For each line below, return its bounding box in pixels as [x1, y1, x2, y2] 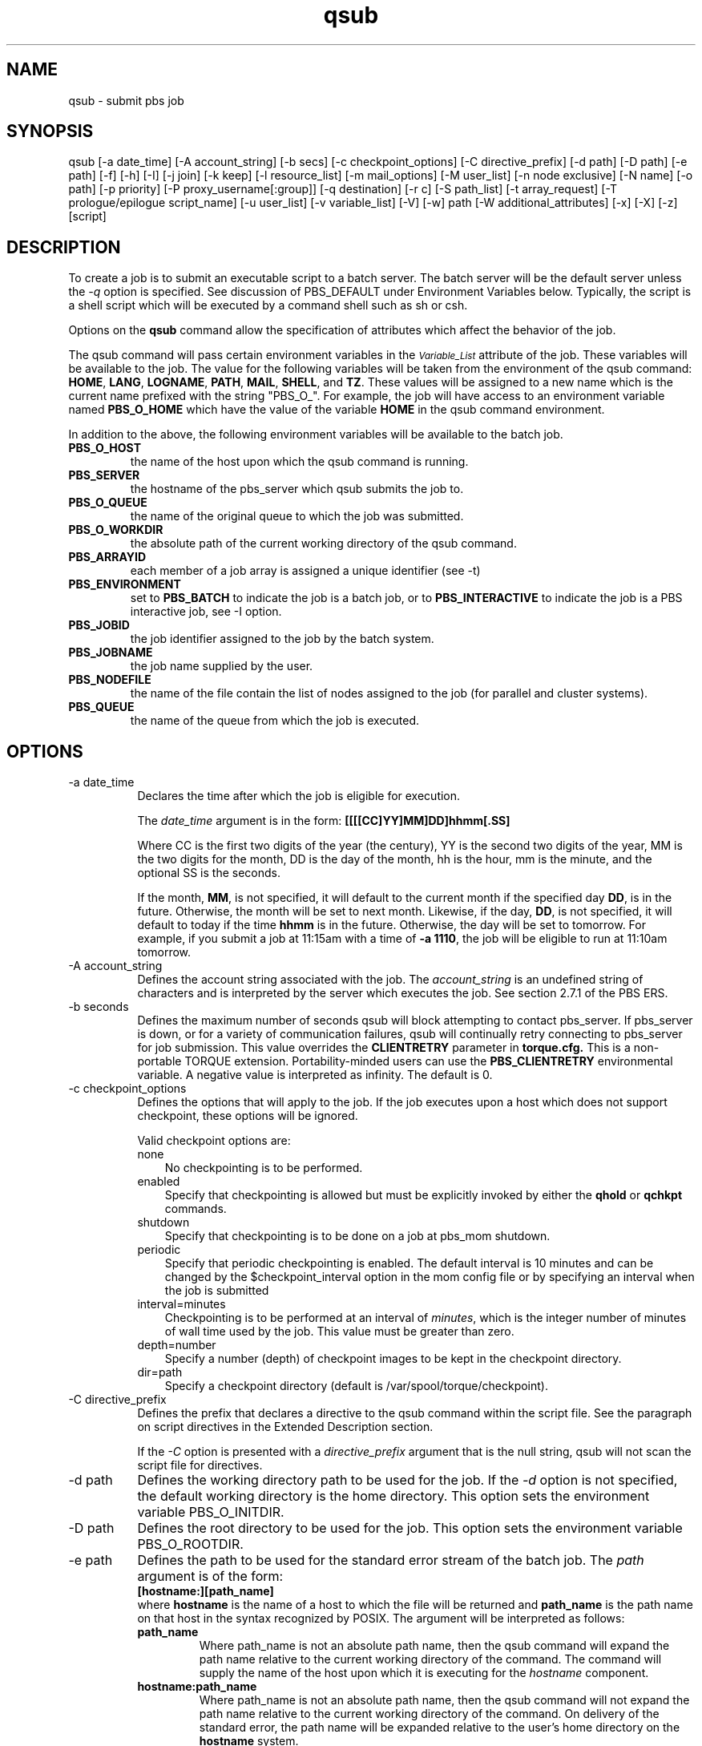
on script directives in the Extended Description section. [137, 1420, 434, 1434]
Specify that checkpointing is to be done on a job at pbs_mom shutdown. [164, 1229, 551, 1243]
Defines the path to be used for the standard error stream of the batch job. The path [137, 1552, 644, 1569]
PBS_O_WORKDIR [68, 523, 163, 537]
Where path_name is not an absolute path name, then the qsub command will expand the [199, 1639, 670, 1653]
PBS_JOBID [68, 618, 130, 633]
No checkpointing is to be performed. [164, 1161, 363, 1175]
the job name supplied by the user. [130, 659, 313, 673]
